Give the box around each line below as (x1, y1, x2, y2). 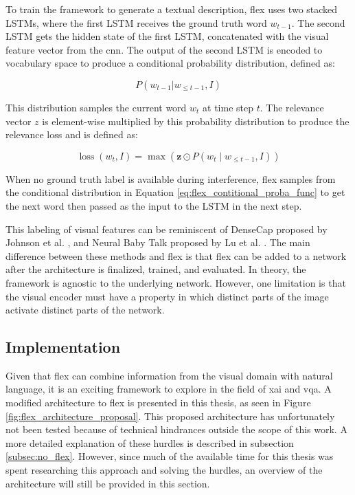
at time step (203, 100, 254, 114)
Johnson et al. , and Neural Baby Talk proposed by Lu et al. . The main (5, 235, 310, 250)
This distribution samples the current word (5, 100, 187, 114)
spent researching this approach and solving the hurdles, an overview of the (5, 463, 323, 477)
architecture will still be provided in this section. (5, 476, 210, 490)
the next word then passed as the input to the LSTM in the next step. (5, 198, 302, 212)
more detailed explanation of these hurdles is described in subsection (5, 435, 294, 450)
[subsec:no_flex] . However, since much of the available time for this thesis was (5, 449, 334, 463)
